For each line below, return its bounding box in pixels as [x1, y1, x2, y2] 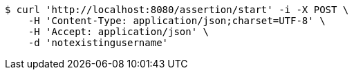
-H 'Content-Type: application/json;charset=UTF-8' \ [28, 15, 326, 26]
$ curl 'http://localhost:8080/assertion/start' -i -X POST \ [5, 4, 349, 15]
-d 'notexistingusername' [28, 37, 169, 48]
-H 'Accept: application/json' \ [28, 26, 209, 37]
